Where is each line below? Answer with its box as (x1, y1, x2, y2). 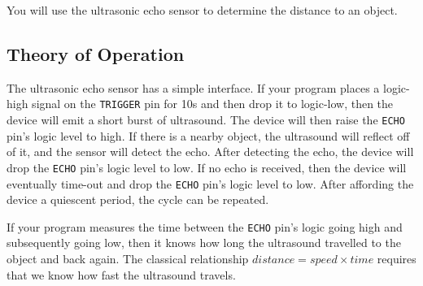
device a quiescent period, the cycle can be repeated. (7, 191, 269, 208)
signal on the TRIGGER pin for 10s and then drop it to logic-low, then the (32, 95, 394, 112)
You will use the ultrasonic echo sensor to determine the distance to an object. (7, 2, 398, 18)
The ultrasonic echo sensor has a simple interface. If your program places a (7, 79, 380, 96)
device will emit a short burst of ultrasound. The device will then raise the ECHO (7, 111, 405, 128)
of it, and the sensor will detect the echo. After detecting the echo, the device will (7, 143, 414, 160)
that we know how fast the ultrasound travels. (7, 266, 236, 283)
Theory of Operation (7, 41, 185, 66)
